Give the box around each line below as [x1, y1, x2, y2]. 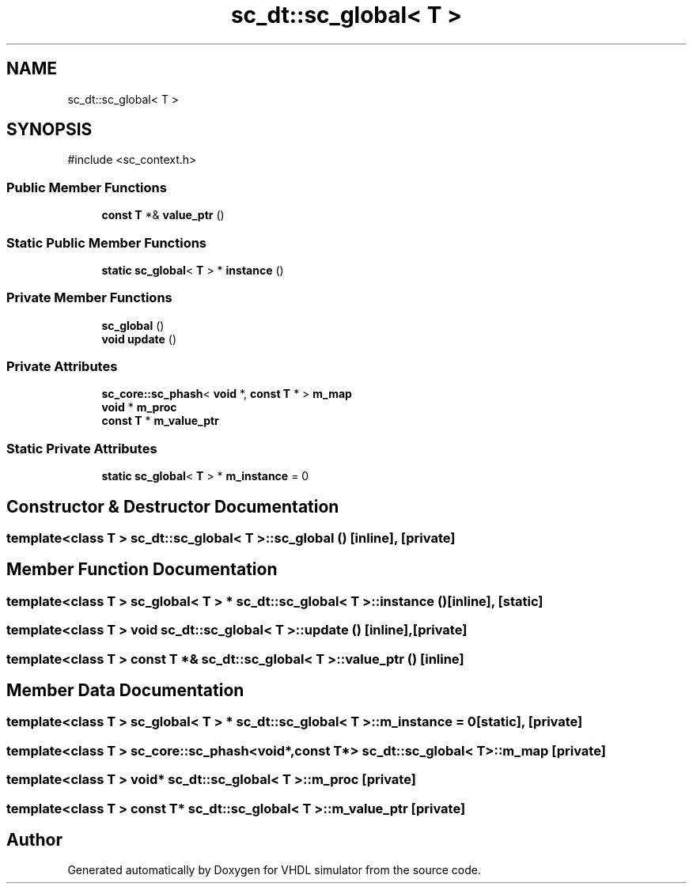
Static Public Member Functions [6, 234, 207, 251]
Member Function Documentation [6, 559, 278, 580]
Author [6, 830, 62, 850]
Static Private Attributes [6, 440, 157, 456]
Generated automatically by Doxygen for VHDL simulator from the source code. [67, 863, 482, 877]
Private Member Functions [6, 290, 172, 306]
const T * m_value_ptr [101, 414, 219, 428]
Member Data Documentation [6, 680, 244, 701]
